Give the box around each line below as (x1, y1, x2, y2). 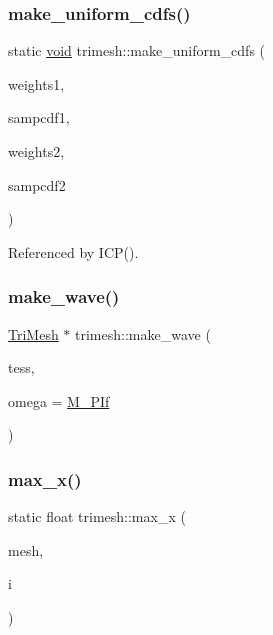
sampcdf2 (8, 174, 66, 195)
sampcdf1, (8, 107, 70, 128)
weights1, (8, 73, 65, 94)
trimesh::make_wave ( (75, 323, 211, 344)
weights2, (8, 141, 65, 161)
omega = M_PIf (8, 390, 110, 411)
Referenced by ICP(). (8, 241, 139, 262)
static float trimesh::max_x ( (8, 506, 186, 527)
